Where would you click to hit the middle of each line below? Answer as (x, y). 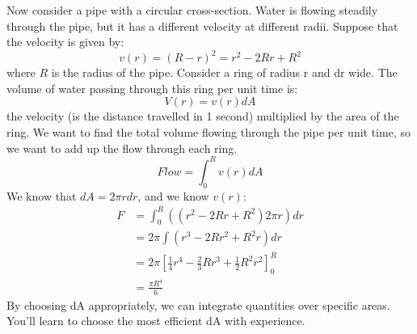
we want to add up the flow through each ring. (122, 148)
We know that (42, 195)
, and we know (173, 195)
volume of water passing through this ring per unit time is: (152, 88)
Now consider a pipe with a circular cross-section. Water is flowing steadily (192, 10)
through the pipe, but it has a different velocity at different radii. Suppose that (202, 25)
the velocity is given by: (65, 42)
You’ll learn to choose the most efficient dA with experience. (156, 321)
